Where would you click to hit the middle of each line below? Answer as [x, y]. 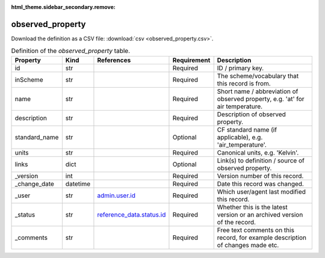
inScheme [29, 79]
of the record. [236, 222]
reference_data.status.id [132, 215]
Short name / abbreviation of [258, 91]
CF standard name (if [247, 129]
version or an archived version [260, 215]
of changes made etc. [248, 245]
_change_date [34, 183]
